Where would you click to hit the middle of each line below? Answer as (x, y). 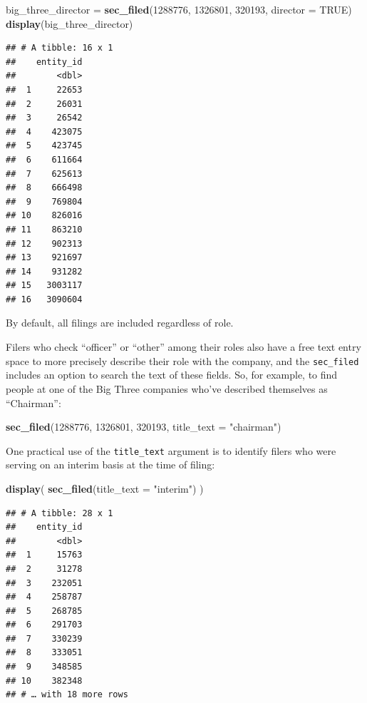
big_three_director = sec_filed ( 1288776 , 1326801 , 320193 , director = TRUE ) (179, 9)
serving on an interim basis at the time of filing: (110, 465)
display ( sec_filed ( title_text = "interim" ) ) (105, 488)
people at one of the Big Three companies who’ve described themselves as (167, 388)
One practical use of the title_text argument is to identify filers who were (171, 450)
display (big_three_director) (69, 23)
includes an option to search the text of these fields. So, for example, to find (172, 375)
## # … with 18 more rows (67, 695)
